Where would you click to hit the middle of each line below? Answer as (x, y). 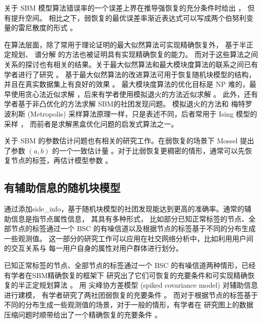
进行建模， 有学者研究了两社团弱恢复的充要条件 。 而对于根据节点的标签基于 (131, 294)
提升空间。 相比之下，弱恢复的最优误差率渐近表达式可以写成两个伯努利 (128, 17)
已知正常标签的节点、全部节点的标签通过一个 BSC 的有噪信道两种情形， (123, 265)
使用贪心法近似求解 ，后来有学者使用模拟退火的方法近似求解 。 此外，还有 (135, 94)
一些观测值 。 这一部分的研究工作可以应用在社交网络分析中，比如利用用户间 (129, 238)
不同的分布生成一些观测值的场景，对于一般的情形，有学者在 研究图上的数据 (129, 305)
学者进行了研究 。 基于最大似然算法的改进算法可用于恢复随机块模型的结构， (130, 74)
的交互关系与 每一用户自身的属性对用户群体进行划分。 (93, 248)
